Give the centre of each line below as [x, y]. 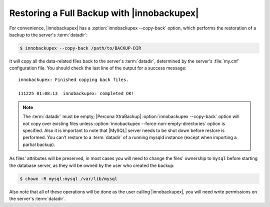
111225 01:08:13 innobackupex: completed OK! [76, 93]
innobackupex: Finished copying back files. [74, 79]
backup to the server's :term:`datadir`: [48, 34]
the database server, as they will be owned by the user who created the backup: [92, 165]
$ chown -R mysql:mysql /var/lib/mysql [68, 178]
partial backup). [39, 144]
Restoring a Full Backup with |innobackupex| [104, 13]
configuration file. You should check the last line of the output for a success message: [98, 68]
